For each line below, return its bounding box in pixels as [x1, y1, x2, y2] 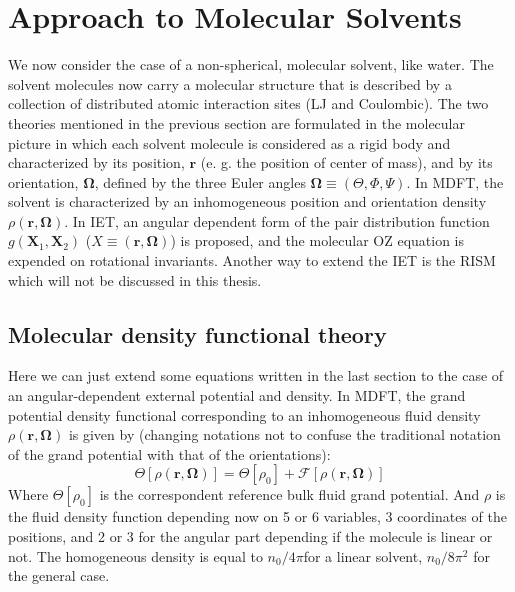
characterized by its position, [8, 152, 185, 173]
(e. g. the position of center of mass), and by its [200, 152, 493, 173]
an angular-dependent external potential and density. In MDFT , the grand [8, 385, 466, 406]
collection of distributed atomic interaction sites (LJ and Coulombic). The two [8, 93, 489, 114]
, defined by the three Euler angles [94, 171, 306, 192]
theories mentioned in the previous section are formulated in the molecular [8, 112, 465, 133]
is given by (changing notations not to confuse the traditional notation [68, 424, 501, 445]
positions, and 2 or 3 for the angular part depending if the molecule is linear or [8, 526, 493, 547]
